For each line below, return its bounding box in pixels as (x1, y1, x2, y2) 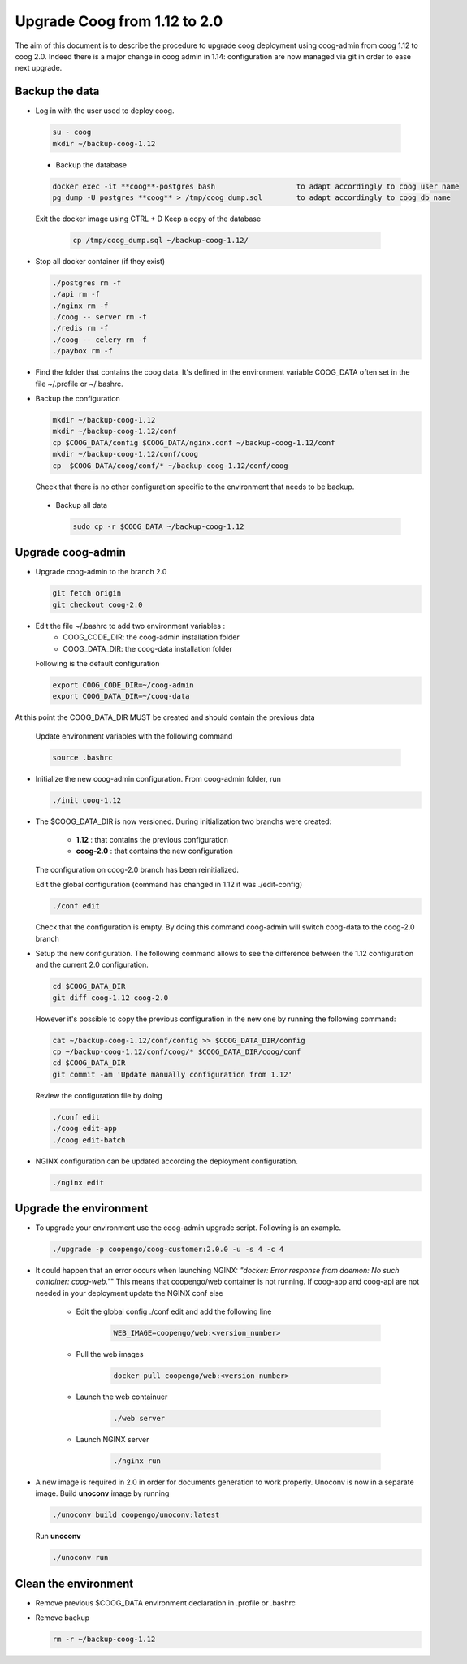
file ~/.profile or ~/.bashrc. (35, 379, 123, 388)
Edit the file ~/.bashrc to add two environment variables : (35, 621, 226, 630)
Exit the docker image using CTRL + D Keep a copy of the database (35, 214, 262, 223)
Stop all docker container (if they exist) (35, 256, 166, 266)
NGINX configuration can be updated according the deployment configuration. (35, 1156, 298, 1166)
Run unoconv (35, 1532, 81, 1541)
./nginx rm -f (52, 301, 109, 310)
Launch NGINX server (76, 1435, 149, 1445)
